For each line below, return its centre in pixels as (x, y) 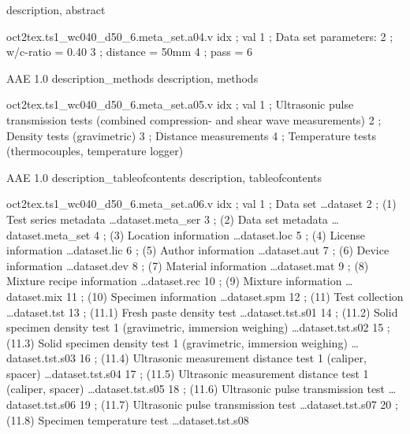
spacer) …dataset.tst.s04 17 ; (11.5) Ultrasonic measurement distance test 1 (188, 373)
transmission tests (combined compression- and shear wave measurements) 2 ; (194, 119)
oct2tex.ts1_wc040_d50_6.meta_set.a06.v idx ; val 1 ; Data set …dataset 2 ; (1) (201, 204)
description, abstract (56, 9)
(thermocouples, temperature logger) (95, 151)
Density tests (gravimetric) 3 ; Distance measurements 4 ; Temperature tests (191, 135)
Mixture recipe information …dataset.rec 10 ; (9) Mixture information (174, 281)
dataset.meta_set (48, 234)
